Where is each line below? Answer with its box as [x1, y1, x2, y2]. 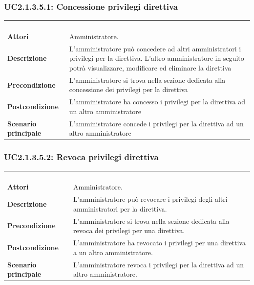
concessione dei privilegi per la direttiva [69, 84, 188, 95]
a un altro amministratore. [73, 247, 153, 257]
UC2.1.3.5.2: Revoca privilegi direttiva [4, 151, 159, 163]
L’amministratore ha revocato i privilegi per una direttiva [73, 237, 246, 248]
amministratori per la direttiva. [73, 203, 167, 214]
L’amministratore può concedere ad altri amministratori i [69, 43, 241, 53]
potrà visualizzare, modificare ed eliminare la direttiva [69, 63, 232, 72]
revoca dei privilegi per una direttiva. [73, 225, 185, 236]
